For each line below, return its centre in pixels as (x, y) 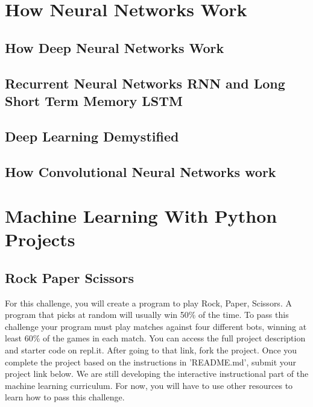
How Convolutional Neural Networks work (141, 171)
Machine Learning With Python (141, 216)
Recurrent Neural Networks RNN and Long (145, 83)
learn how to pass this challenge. (65, 397)
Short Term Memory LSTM (94, 100)
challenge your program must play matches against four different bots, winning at (156, 326)
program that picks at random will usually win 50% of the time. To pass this (147, 315)
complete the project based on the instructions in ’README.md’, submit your (151, 362)
